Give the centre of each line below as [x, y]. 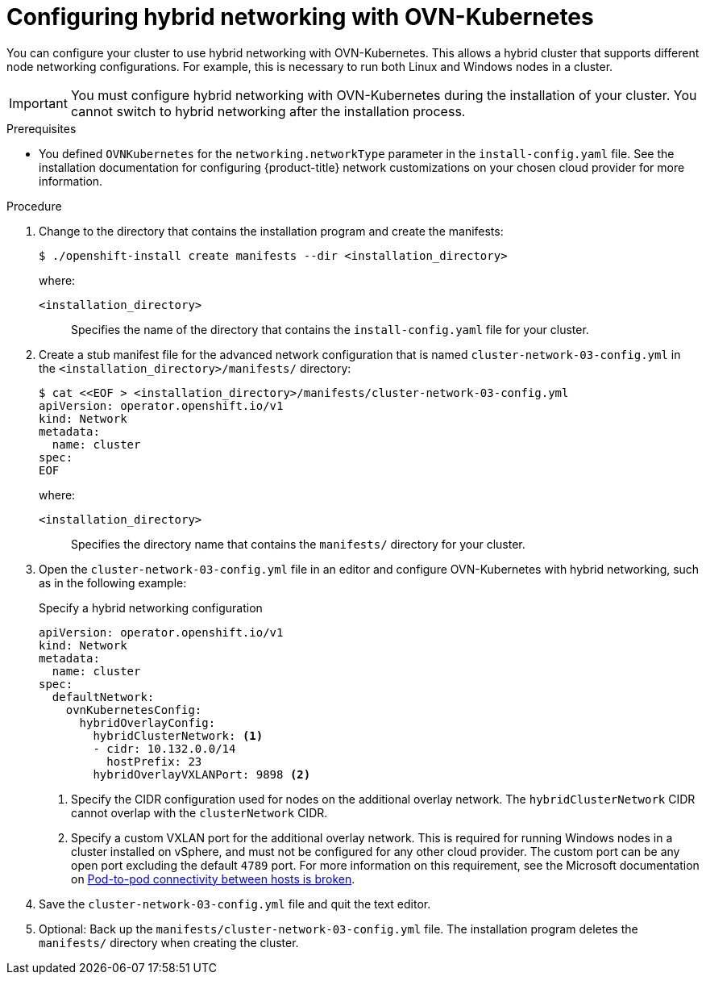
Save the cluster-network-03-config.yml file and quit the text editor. [235, 904]
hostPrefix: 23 [154, 761]
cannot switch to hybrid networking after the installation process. [268, 111]
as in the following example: [113, 582]
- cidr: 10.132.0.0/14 [164, 748]
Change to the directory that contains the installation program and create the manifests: [271, 231]
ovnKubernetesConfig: [134, 710]
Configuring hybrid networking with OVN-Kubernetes [300, 17]
